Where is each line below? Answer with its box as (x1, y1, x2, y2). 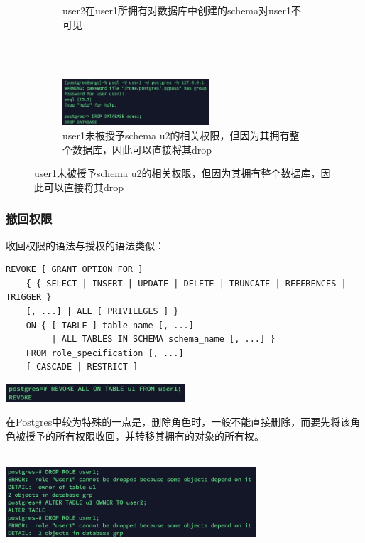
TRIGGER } (6, 292, 52, 303)
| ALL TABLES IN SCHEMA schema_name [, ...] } (51, 334, 276, 345)
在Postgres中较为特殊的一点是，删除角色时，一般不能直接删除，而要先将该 (6, 414, 351, 429)
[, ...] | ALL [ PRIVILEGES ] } (26, 306, 179, 316)
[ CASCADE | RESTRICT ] (26, 362, 138, 372)
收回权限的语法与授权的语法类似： (6, 237, 165, 252)
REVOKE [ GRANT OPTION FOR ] (6, 264, 143, 275)
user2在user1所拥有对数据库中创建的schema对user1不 (62, 3, 302, 17)
